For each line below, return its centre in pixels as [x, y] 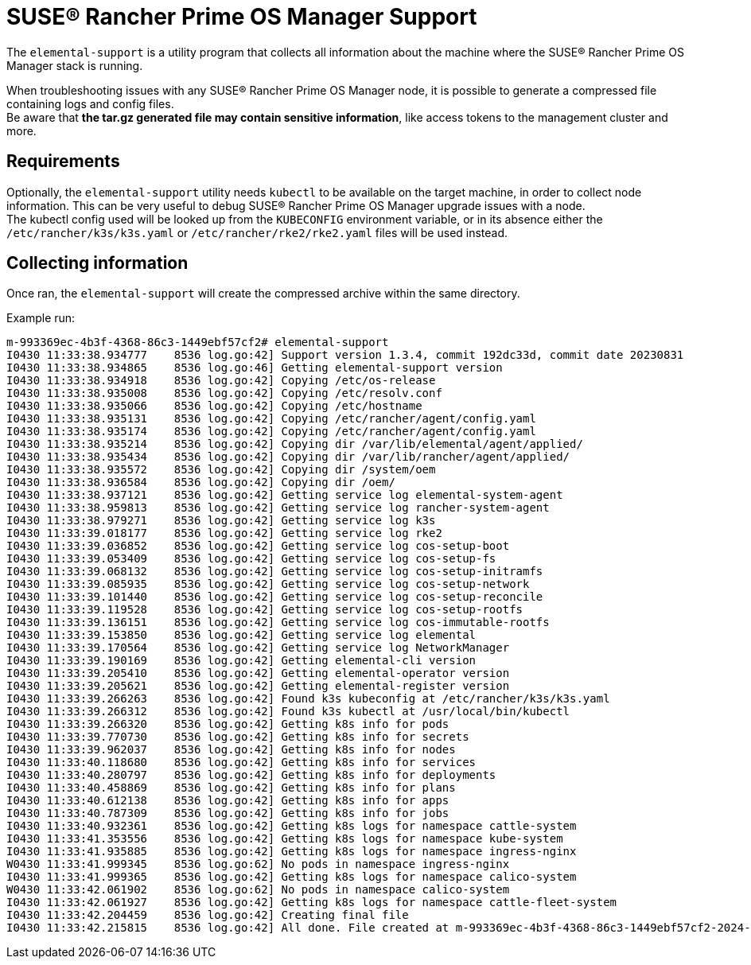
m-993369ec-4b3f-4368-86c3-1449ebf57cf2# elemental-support [198, 342]
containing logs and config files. [90, 103]
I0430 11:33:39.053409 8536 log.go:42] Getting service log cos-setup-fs [251, 559]
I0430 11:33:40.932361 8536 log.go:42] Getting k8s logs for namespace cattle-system [292, 826]
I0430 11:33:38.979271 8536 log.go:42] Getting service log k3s [221, 521]
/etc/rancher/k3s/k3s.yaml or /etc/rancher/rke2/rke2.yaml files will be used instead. [257, 232]
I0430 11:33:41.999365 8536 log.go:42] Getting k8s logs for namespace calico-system [292, 877]
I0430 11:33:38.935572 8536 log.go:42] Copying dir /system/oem [221, 470]
